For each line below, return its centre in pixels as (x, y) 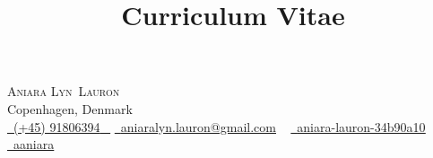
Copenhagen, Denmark (70, 108)
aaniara (34, 144)
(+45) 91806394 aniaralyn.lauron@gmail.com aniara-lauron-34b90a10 (220, 126)
